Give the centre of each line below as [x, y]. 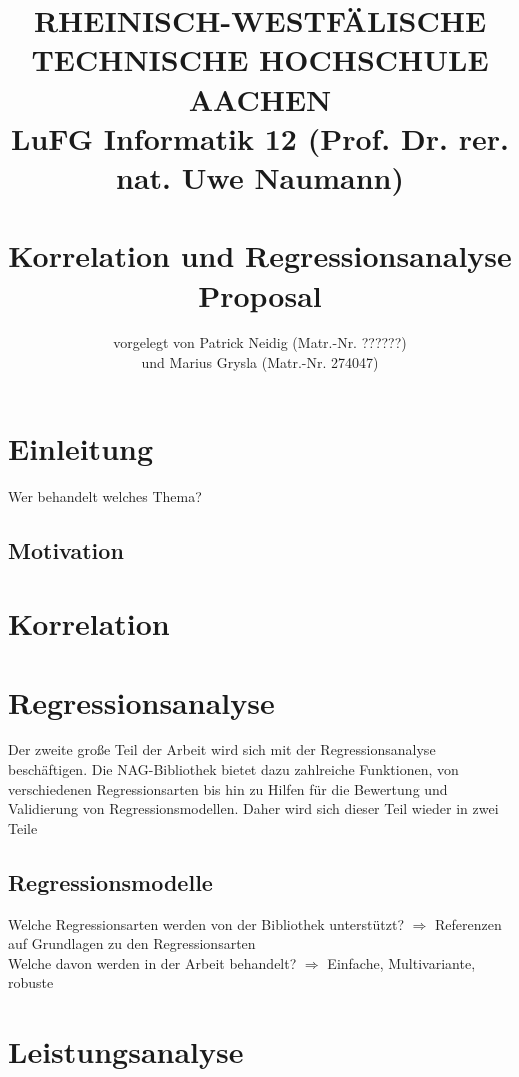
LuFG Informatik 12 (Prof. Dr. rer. [260, 137]
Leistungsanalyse [126, 1051]
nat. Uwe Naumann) [260, 176]
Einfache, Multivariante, [401, 962]
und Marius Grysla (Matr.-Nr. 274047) [260, 362]
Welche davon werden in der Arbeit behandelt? [152, 962]
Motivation [66, 549]
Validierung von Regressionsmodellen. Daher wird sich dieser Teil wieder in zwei [253, 808]
